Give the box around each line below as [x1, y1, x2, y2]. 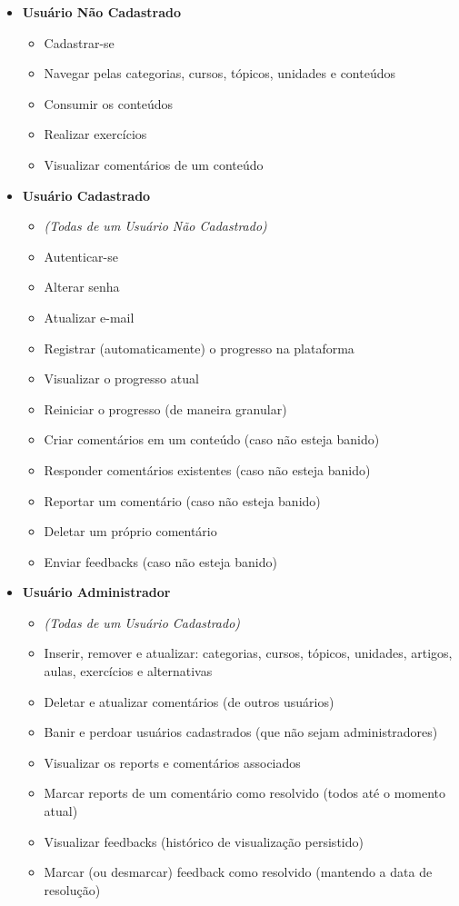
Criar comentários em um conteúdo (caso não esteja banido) [44, 430, 380, 449]
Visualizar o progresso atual [44, 369, 199, 388]
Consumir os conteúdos [44, 94, 174, 113]
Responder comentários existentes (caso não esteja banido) [44, 460, 371, 479]
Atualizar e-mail [44, 307, 135, 326]
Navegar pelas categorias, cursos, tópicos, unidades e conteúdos [44, 64, 395, 83]
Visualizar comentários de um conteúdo [44, 154, 264, 174]
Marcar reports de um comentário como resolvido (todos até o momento [44, 783, 446, 802]
